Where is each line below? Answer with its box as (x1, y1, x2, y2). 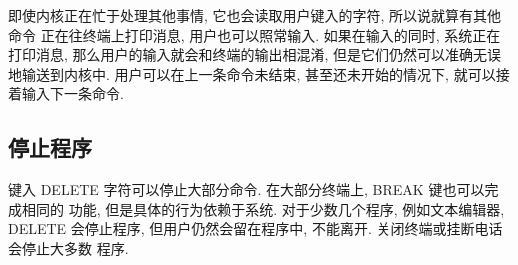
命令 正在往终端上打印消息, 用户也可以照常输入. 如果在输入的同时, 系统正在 (8, 24, 501, 45)
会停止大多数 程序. (8, 237, 129, 258)
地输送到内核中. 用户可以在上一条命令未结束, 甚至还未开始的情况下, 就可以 (8, 63, 496, 84)
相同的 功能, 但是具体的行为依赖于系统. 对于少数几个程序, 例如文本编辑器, (21, 198, 505, 219)
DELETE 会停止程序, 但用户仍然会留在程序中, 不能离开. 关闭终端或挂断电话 (8, 218, 503, 239)
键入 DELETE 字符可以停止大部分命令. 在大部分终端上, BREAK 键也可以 (8, 179, 485, 200)
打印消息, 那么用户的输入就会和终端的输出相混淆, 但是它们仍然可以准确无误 (8, 44, 502, 65)
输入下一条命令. (21, 83, 124, 104)
